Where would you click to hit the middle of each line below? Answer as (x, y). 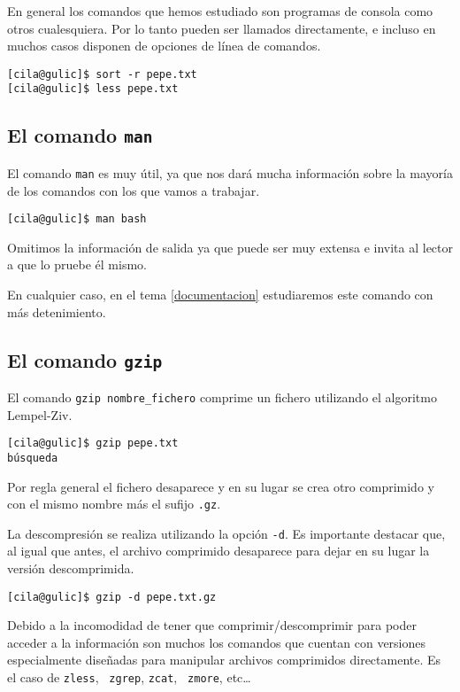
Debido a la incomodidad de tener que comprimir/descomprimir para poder (212, 625)
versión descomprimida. (71, 568)
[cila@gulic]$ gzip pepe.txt (93, 443)
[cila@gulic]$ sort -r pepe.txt (102, 74)
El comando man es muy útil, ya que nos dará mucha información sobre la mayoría (230, 172)
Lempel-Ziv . (40, 414)
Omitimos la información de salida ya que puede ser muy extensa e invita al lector (230, 247)
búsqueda (33, 458)
